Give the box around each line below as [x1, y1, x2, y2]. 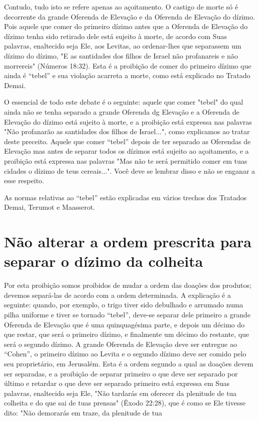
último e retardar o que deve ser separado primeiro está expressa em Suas [4, 378, 230, 388]
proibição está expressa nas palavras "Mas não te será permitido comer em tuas [4, 155, 247, 166]
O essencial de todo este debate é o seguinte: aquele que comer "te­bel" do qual [4, 97, 243, 107]
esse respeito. [4, 175, 44, 186]
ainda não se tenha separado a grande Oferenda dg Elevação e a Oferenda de [4, 106, 239, 117]
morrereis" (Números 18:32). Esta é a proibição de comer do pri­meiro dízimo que [4, 60, 251, 71]
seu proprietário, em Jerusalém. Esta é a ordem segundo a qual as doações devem [4, 358, 253, 368]
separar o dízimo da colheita [4, 251, 203, 271]
